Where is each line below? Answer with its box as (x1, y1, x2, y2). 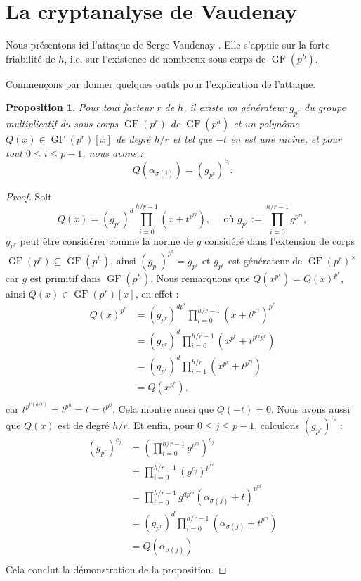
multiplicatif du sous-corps (6, 116, 119, 131)
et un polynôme (233, 116, 299, 131)
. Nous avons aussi (270, 401, 350, 416)
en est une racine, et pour (230, 132, 341, 146)
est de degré (58, 417, 110, 432)
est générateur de (228, 253, 303, 268)
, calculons (254, 417, 300, 432)
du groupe (304, 100, 346, 115)
